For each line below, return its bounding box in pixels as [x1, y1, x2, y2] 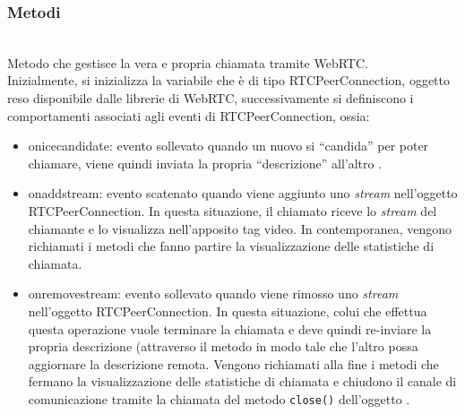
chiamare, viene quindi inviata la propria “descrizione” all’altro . [28, 153, 383, 172]
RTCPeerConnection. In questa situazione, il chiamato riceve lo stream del [28, 201, 437, 220]
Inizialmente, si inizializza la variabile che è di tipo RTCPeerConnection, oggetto [7, 71, 451, 90]
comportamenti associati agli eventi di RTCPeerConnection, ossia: [7, 106, 370, 125]
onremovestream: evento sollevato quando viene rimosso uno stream [28, 284, 399, 303]
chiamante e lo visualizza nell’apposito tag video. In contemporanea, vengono [28, 219, 452, 237]
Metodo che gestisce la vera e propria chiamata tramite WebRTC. [7, 53, 368, 72]
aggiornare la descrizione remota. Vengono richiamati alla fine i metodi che [28, 354, 439, 373]
